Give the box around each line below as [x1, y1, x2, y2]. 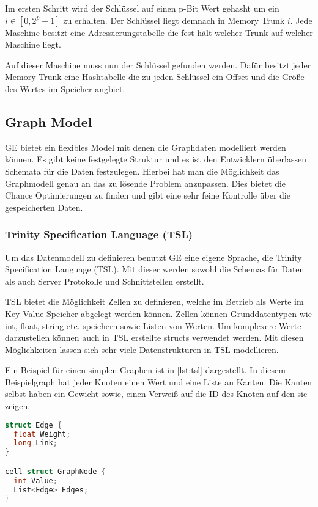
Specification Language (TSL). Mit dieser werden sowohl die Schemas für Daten [5, 263, 305, 275]
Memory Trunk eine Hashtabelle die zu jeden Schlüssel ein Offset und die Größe [5, 70, 305, 83]
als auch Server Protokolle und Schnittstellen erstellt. [5, 274, 204, 287]
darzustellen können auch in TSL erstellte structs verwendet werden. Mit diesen [5, 331, 304, 344]
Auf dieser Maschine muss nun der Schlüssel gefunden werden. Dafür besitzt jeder [5, 58, 311, 71]
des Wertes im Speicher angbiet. [5, 82, 125, 95]
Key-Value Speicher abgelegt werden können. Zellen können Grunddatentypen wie [5, 307, 312, 319]
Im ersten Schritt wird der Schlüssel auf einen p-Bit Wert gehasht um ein [5, 2, 279, 14]
